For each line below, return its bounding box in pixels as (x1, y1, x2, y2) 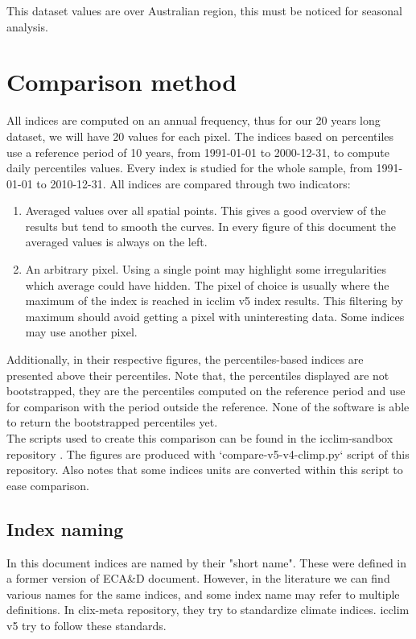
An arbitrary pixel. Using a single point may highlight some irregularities (25, 261, 386, 278)
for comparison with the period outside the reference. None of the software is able (6, 398, 410, 414)
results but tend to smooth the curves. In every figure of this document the (25, 217, 396, 234)
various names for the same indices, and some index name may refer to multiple (6, 585, 400, 602)
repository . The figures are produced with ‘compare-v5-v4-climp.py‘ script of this (6, 445, 410, 462)
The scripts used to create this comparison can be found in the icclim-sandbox (6, 430, 393, 446)
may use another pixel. (25, 324, 138, 340)
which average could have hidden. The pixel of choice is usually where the (25, 276, 389, 293)
